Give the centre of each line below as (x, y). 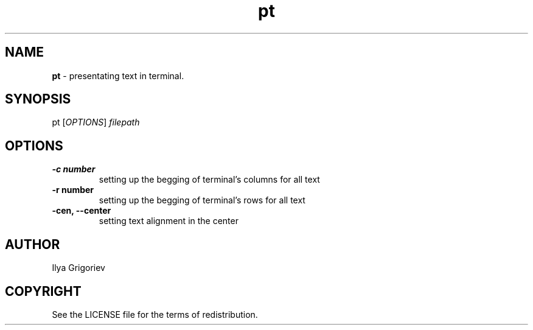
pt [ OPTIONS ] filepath (96, 122)
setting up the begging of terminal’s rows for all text (202, 200)
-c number (74, 169)
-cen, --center (82, 211)
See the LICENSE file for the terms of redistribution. (155, 314)
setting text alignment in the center (169, 221)
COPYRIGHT (43, 291)
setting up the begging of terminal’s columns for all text (209, 180)
